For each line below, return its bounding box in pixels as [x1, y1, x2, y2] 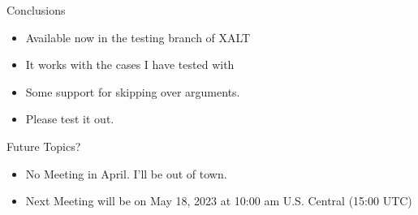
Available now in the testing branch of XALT [25, 28, 251, 45]
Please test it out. [25, 110, 114, 127]
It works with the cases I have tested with [25, 56, 235, 73]
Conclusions [6, 2, 66, 18]
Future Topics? [6, 137, 81, 154]
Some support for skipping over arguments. [25, 83, 240, 100]
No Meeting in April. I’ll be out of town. [25, 165, 227, 182]
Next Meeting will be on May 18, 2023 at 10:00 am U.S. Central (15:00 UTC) [25, 192, 412, 209]
